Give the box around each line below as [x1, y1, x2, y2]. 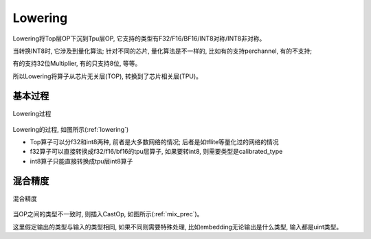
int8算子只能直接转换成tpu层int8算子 [30, 157, 133, 165]
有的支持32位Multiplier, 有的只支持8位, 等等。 [12, 59, 142, 68]
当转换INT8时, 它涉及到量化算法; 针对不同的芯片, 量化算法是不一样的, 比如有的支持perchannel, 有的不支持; [12, 47, 313, 55]
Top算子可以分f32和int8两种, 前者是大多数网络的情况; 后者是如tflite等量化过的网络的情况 [30, 137, 280, 146]
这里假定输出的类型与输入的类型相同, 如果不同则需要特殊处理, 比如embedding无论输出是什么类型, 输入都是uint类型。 [12, 223, 343, 231]
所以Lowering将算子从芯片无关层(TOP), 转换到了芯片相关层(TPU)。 [12, 72, 203, 80]
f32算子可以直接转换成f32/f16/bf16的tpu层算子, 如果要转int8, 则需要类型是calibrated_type [30, 148, 283, 156]
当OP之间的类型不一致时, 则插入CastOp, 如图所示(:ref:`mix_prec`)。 [12, 210, 203, 218]
